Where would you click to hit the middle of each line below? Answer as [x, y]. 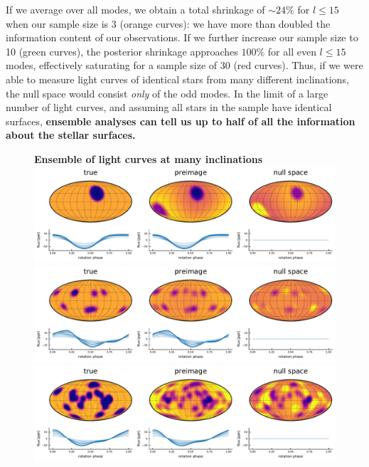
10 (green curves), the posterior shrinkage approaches [122, 51]
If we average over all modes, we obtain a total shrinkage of [135, 9]
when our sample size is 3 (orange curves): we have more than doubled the [168, 23]
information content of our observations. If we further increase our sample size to [182, 37]
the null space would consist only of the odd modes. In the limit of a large [167, 93]
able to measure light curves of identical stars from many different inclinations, [177, 79]
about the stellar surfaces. [71, 135]
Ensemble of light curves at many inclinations [149, 158]
